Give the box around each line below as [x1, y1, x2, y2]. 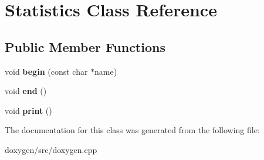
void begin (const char [5, 65, 88, 77]
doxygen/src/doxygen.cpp [5, 143, 97, 155]
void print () [5, 104, 52, 116]
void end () [5, 85, 47, 97]
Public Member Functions [5, 37, 165, 55]
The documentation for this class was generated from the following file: [5, 124, 260, 136]
